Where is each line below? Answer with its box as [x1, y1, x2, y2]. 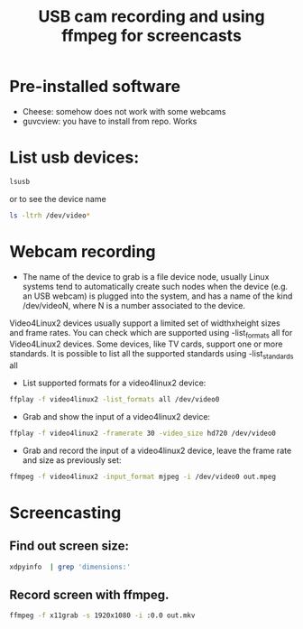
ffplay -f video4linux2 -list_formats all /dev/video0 [9, 395, 220, 404]
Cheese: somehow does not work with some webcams [22, 106, 226, 116]
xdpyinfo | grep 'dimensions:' [9, 562, 131, 571]
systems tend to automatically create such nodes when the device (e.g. [22, 281, 289, 291]
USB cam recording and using [38, 6, 265, 27]
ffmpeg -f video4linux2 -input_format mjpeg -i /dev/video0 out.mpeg [9, 472, 277, 481]
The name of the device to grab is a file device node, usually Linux [22, 271, 270, 282]
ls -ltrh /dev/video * [9, 210, 91, 220]
